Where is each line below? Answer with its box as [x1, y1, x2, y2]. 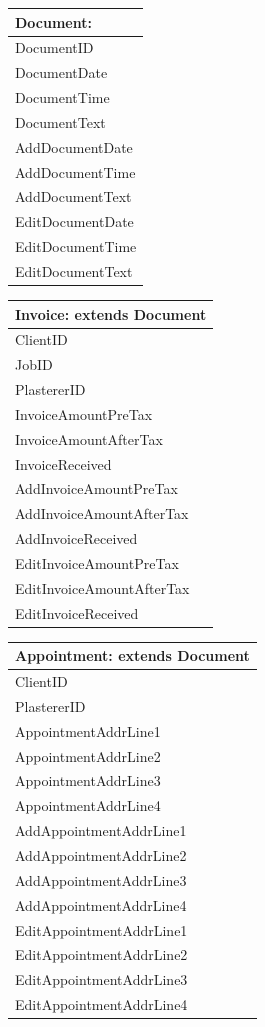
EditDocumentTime [15, 236, 137, 257]
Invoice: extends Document [15, 303, 207, 324]
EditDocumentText [15, 260, 133, 281]
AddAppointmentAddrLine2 [15, 845, 187, 865]
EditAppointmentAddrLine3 [15, 969, 188, 990]
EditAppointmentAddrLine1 [15, 919, 188, 940]
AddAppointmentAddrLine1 [15, 820, 187, 841]
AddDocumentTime [15, 161, 136, 182]
